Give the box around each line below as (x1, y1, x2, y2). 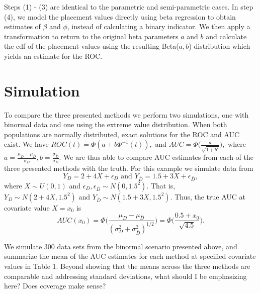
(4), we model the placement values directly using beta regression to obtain (4, 11, 236, 22)
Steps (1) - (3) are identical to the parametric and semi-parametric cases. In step (4, 2, 253, 12)
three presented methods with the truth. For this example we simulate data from (4, 163, 253, 173)
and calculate (206, 31, 247, 41)
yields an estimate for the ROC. (4, 50, 103, 61)
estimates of (4, 21, 41, 32)
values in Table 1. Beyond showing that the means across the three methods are (4, 260, 250, 271)
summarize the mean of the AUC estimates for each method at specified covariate (4, 251, 256, 261)
